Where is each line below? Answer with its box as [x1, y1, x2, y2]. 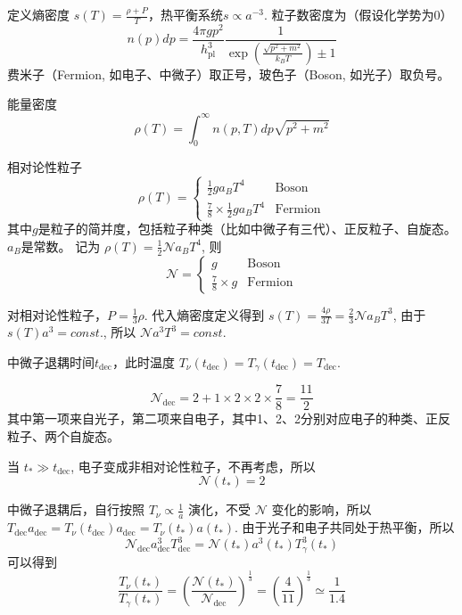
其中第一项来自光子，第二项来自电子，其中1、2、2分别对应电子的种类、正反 [7, 409, 450, 428]
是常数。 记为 [21, 236, 101, 255]
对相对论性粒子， [7, 305, 107, 324]
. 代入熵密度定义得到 [144, 305, 265, 324]
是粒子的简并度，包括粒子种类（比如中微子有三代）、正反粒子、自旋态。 [37, 219, 457, 238]
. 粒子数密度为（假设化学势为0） [263, 5, 453, 23]
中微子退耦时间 [7, 352, 95, 371]
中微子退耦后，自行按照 [7, 500, 144, 519]
